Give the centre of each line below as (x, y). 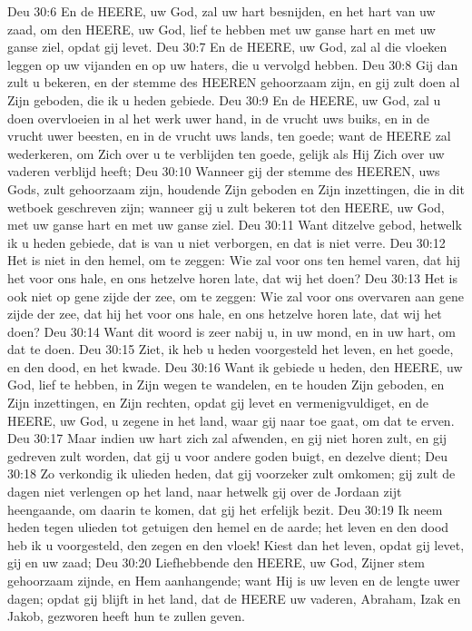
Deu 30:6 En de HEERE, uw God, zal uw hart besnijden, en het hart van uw (221, 11)
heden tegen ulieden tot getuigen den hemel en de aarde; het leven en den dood (228, 527)
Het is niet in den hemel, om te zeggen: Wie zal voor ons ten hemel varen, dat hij (234, 260)
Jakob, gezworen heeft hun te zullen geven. (126, 616)
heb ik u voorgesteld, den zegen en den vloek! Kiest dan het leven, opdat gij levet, (236, 544)
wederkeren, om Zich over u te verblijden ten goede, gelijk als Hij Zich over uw (226, 153)
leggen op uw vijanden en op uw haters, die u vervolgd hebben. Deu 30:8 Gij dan (233, 64)
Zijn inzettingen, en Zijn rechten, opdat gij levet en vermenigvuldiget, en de (218, 403)
